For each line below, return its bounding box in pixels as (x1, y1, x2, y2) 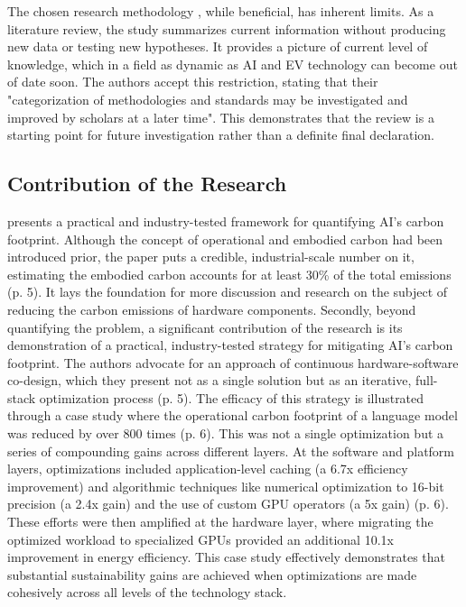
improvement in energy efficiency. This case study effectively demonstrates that (7, 547, 445, 566)
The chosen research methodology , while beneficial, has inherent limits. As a (7, 2, 434, 20)
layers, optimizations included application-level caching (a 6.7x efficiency (7, 459, 408, 478)
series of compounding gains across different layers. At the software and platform (7, 441, 455, 460)
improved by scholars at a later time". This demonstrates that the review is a (7, 107, 434, 126)
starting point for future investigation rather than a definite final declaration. (7, 125, 434, 144)
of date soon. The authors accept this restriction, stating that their (7, 72, 378, 91)
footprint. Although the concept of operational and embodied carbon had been (7, 229, 443, 248)
